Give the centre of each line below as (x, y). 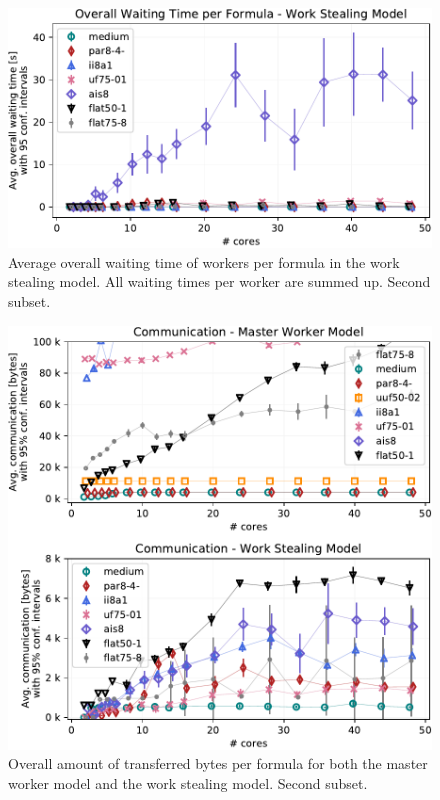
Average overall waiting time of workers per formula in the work (204, 261)
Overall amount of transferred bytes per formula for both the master (218, 763)
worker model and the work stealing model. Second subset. (188, 782)
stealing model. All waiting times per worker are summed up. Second (219, 281)
